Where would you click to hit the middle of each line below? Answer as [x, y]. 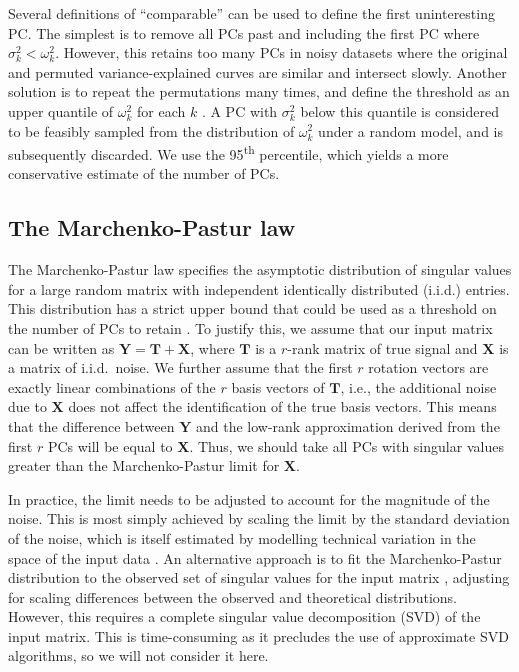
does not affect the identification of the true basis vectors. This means [282, 406]
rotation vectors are [428, 367]
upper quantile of [61, 110]
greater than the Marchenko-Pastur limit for [144, 465]
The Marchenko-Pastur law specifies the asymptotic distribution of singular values [260, 269]
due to [27, 406]
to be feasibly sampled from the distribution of [151, 130]
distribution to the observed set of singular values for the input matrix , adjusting [259, 577]
